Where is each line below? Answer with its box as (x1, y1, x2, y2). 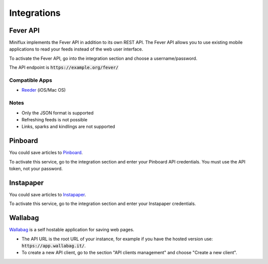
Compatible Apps (9, 77, 52, 84)
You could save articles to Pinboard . (9, 150, 83, 156)
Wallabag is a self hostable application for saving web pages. (9, 227, 134, 233)
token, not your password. (9, 165, 63, 171)
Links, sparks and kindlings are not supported (21, 124, 115, 130)
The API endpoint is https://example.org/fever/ (9, 64, 119, 70)
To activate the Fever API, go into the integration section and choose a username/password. (9, 55, 198, 61)
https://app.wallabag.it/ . (21, 243, 86, 249)
